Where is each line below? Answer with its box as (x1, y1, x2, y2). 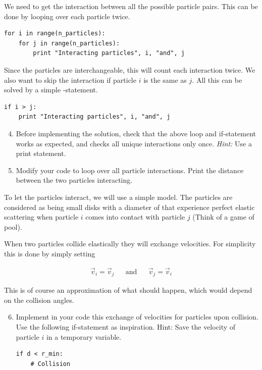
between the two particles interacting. (16, 175, 133, 185)
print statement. (16, 148, 66, 158)
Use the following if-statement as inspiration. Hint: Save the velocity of (16, 321, 236, 332)
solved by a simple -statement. (4, 84, 98, 95)
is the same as (143, 74, 187, 85)
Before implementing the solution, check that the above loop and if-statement (16, 128, 256, 138)
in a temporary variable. (46, 331, 122, 342)
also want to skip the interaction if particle (4, 74, 136, 85)
